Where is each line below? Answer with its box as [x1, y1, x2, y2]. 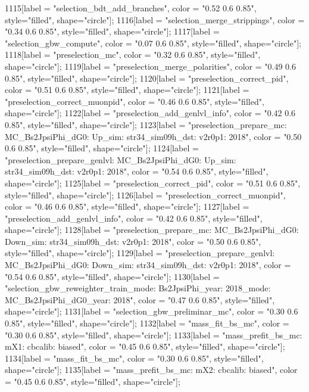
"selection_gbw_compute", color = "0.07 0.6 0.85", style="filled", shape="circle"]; [5, 36, 301, 49]
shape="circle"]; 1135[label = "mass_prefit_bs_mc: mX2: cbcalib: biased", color [5, 363, 298, 376]
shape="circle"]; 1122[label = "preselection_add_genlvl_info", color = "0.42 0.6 [5, 107, 296, 119]
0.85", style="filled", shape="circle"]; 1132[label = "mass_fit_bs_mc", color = [5, 317, 289, 329]
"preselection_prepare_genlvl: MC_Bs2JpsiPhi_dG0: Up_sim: [5, 153, 236, 166]
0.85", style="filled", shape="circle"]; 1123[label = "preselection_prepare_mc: [5, 118, 287, 130]
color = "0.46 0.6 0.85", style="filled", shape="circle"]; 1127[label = [5, 200, 249, 213]
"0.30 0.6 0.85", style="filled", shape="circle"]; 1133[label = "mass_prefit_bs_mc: [5, 328, 302, 341]
